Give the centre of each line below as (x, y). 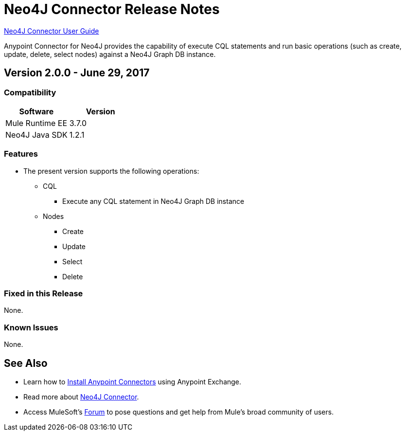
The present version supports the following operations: (111, 171)
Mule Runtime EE (36, 123)
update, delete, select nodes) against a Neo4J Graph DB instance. (110, 54)
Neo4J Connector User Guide (52, 31)
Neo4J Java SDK (36, 135)
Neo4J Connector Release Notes (112, 9)
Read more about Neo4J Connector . (81, 397)
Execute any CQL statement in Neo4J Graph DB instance (153, 201)
